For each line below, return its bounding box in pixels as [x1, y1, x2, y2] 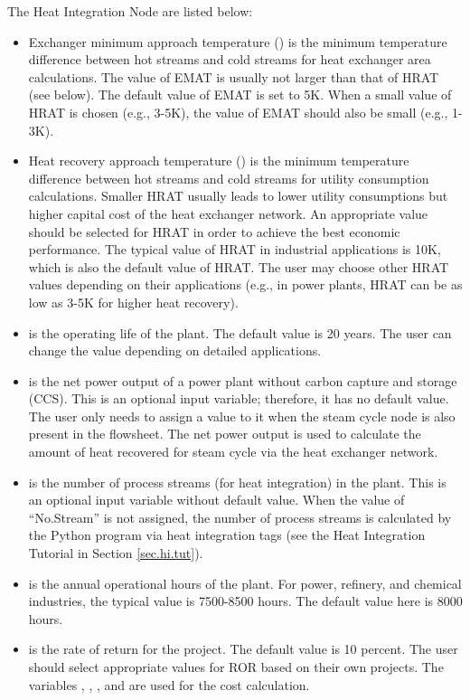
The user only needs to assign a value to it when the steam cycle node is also [28, 406, 456, 425]
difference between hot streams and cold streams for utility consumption [28, 168, 429, 187]
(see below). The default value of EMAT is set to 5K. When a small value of [28, 85, 452, 104]
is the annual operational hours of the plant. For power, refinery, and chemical [28, 573, 462, 592]
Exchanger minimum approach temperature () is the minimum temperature [28, 32, 447, 51]
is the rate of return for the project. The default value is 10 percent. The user [28, 639, 458, 658]
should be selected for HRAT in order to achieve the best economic [28, 222, 400, 241]
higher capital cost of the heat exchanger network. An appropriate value [28, 203, 428, 222]
